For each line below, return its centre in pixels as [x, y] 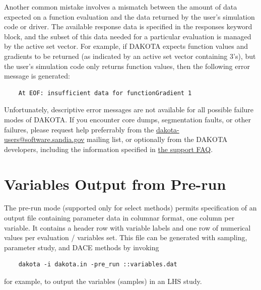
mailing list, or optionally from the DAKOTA [157, 139]
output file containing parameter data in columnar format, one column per [119, 218]
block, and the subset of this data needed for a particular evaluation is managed [128, 36]
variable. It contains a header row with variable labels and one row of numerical [127, 227]
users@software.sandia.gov [44, 139]
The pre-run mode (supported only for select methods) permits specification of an [130, 208]
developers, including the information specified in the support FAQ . [109, 149]
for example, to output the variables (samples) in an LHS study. [103, 281]
